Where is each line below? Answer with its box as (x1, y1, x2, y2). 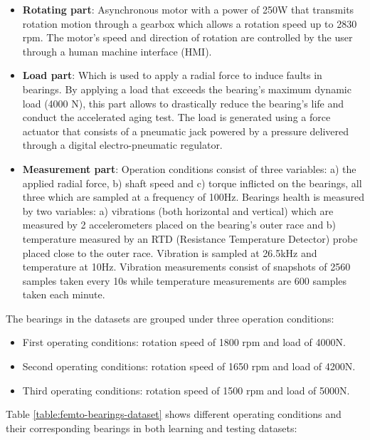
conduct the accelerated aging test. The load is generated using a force (22, 110, 331, 125)
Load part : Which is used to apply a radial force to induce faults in (22, 68, 322, 83)
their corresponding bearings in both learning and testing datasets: (6, 420, 297, 435)
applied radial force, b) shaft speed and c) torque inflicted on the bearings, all (22, 175, 362, 190)
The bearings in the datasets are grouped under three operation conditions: (6, 310, 334, 325)
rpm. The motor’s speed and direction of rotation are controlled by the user (22, 30, 353, 45)
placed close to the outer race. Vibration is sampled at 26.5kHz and (22, 245, 317, 260)
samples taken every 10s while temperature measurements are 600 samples (22, 273, 347, 288)
